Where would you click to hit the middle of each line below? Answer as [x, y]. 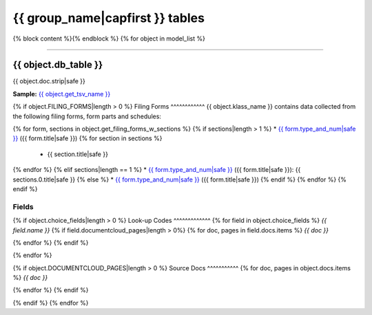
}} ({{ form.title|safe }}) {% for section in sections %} [87, 138]
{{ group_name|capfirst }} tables [108, 18]
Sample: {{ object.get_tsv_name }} [62, 94]
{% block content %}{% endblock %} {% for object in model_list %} [109, 39]
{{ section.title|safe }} [77, 154]
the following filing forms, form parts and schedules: [87, 116]
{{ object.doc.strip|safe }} [49, 81]
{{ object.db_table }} [58, 65]
